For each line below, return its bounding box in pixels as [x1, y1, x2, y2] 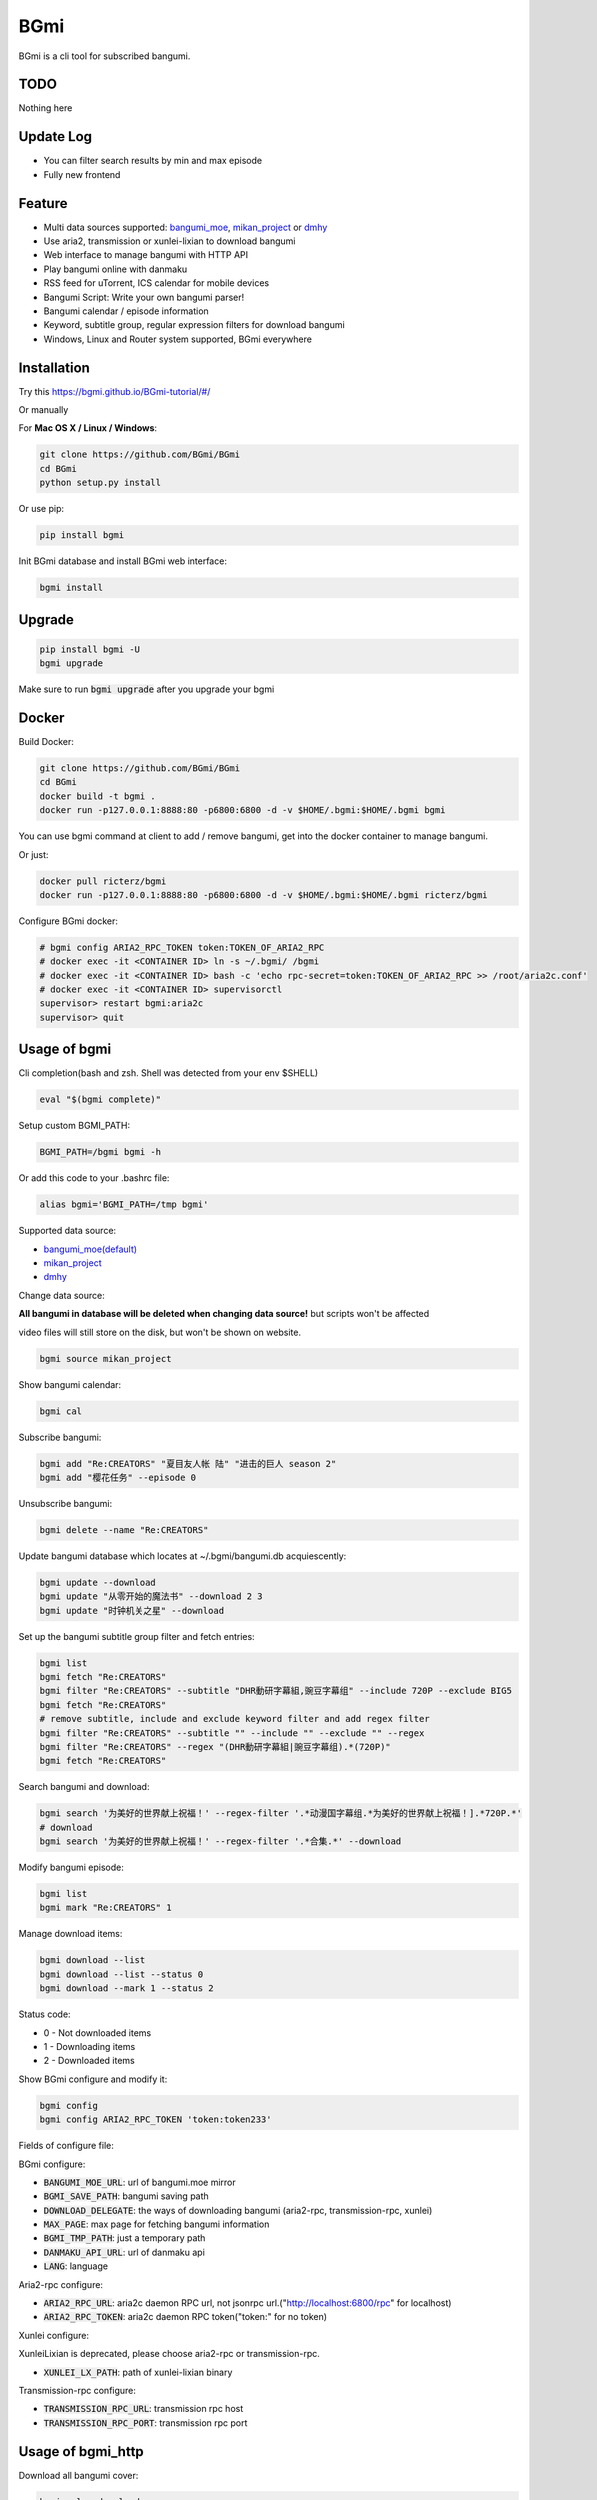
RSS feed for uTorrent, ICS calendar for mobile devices [43, 277, 270, 289]
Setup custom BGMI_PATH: [18, 1120, 130, 1132]
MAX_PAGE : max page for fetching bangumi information [43, 2218, 270, 2230]
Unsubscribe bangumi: [18, 1497, 113, 1509]
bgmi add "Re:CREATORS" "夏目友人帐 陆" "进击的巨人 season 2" [39, 1458, 337, 1469]
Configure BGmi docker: [18, 915, 119, 927]
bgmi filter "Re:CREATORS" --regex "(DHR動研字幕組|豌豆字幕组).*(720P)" [39, 1741, 392, 1752]
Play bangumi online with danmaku [43, 263, 188, 275]
